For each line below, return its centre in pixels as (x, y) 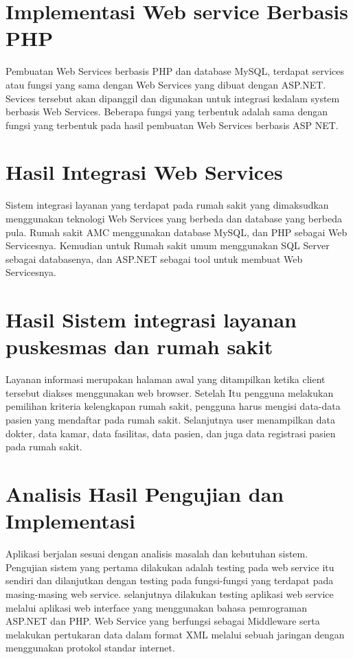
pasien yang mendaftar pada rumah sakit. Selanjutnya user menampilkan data (170, 420)
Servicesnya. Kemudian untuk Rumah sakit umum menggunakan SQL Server (168, 245)
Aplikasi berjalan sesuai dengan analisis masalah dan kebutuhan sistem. (157, 554)
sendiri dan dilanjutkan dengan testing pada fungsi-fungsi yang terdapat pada (170, 580)
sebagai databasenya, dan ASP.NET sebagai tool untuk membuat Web (154, 258)
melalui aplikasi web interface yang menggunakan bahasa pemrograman (156, 607)
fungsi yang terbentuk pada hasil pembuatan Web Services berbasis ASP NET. (172, 125)
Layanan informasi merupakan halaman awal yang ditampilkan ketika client (166, 379)
